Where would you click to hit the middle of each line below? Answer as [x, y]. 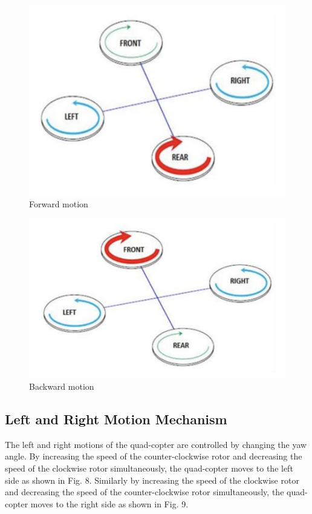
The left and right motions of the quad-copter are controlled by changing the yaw [156, 444]
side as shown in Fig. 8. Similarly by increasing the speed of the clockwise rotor [152, 480]
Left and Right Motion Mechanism [116, 419]
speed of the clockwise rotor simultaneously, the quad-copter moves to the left [149, 468]
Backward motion [62, 386]
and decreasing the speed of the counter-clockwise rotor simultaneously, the [145, 492]
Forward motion [59, 204]
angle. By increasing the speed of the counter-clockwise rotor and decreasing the [154, 456]
